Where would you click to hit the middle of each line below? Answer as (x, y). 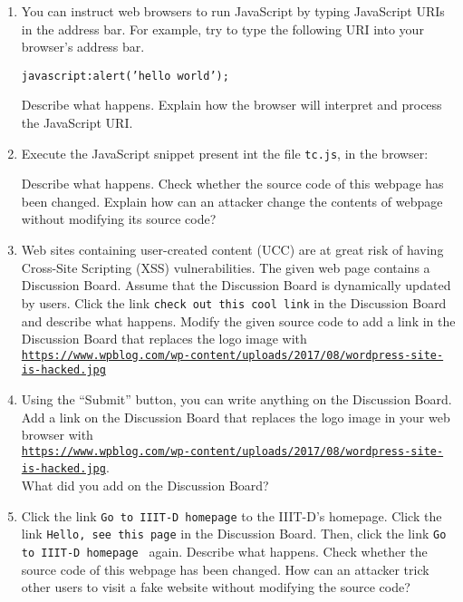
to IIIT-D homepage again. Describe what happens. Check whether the (224, 551)
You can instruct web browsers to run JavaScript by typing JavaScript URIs (233, 11)
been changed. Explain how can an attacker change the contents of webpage (232, 201)
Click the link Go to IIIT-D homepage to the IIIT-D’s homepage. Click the (231, 515)
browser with (57, 435)
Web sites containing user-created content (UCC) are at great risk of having (232, 250)
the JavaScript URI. (77, 123)
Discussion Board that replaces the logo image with (164, 339)
